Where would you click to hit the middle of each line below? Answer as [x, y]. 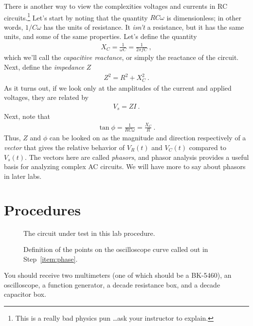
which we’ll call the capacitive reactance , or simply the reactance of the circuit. [121, 57]
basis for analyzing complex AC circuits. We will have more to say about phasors [125, 166]
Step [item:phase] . [51, 259]
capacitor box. [25, 294]
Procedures [42, 209]
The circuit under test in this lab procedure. [89, 233]
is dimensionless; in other [204, 17]
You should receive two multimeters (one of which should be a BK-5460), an [118, 275]
